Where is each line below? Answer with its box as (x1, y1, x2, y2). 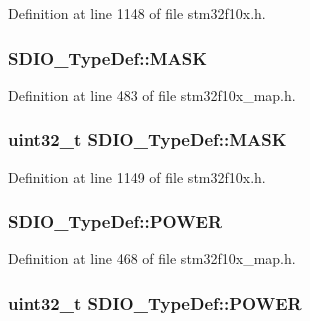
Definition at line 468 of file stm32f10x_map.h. (8, 248, 296, 269)
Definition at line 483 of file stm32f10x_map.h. (8, 84, 296, 105)
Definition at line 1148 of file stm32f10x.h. (8, 3, 266, 23)
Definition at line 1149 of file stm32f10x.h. (8, 166, 266, 187)
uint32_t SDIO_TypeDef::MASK (8, 127, 287, 152)
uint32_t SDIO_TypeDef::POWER (8, 290, 302, 315)
